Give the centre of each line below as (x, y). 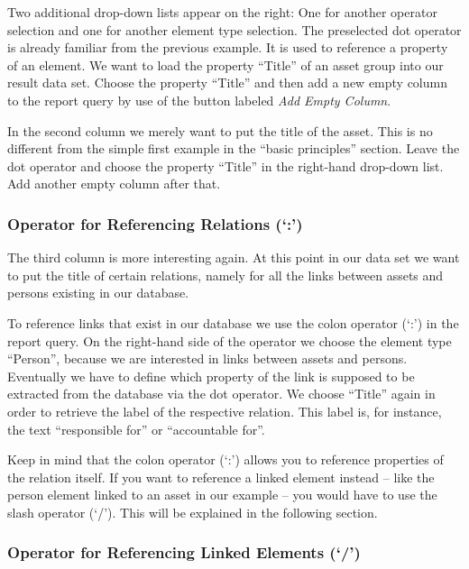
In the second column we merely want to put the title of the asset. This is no (220, 130)
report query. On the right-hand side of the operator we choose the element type (230, 340)
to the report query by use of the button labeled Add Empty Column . (199, 100)
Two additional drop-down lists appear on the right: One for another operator (222, 12)
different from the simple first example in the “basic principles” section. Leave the (234, 148)
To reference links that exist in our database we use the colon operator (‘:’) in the (233, 322)
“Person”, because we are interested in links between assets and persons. (207, 358)
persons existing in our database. (98, 293)
